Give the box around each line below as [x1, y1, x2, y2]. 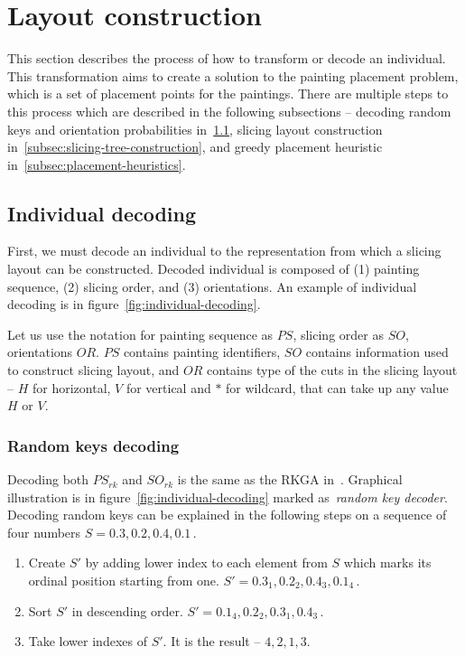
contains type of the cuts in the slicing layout [207, 361, 458, 380]
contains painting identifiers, [123, 342, 281, 361]
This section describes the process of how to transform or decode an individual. [7, 49, 446, 68]
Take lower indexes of [28, 632, 147, 651]
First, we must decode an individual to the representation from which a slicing [7, 241, 442, 260]
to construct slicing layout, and [7, 361, 180, 380]
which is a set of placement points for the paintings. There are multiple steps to [7, 84, 449, 103]
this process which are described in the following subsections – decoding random [7, 101, 451, 120]
